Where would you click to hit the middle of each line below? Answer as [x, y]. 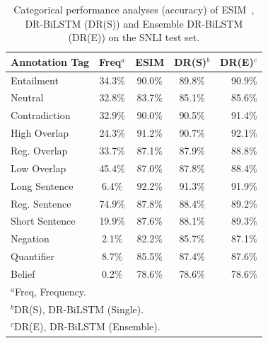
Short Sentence [43, 221]
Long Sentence [42, 185]
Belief [23, 273]
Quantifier [33, 256]
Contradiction [41, 115]
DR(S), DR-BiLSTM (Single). [79, 309]
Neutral [27, 97]
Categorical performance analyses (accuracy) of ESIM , [134, 9]
